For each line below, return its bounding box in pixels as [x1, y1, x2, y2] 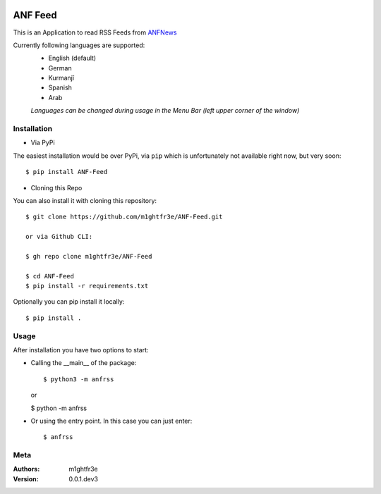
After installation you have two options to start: [13, 346, 149, 354]
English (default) [48, 54, 97, 63]
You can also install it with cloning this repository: [13, 196, 157, 204]
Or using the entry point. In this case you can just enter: [30, 416, 193, 425]
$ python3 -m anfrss [43, 375, 114, 383]
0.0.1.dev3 [68, 474, 99, 483]
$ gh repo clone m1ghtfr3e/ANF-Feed [25, 252, 152, 260]
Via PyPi [30, 138, 56, 147]
